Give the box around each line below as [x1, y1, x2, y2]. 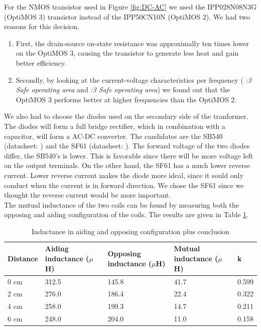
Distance [8, 253, 38, 264]
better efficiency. [16, 57, 66, 68]
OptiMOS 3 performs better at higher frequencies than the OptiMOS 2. [16, 94, 237, 104]
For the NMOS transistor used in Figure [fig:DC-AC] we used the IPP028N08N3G [4, 2, 257, 12]
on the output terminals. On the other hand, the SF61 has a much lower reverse [4, 160, 250, 171]
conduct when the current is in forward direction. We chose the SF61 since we [4, 180, 244, 190]
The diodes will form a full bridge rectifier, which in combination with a [4, 120, 225, 131]
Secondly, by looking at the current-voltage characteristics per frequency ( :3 [16, 74, 251, 85]
